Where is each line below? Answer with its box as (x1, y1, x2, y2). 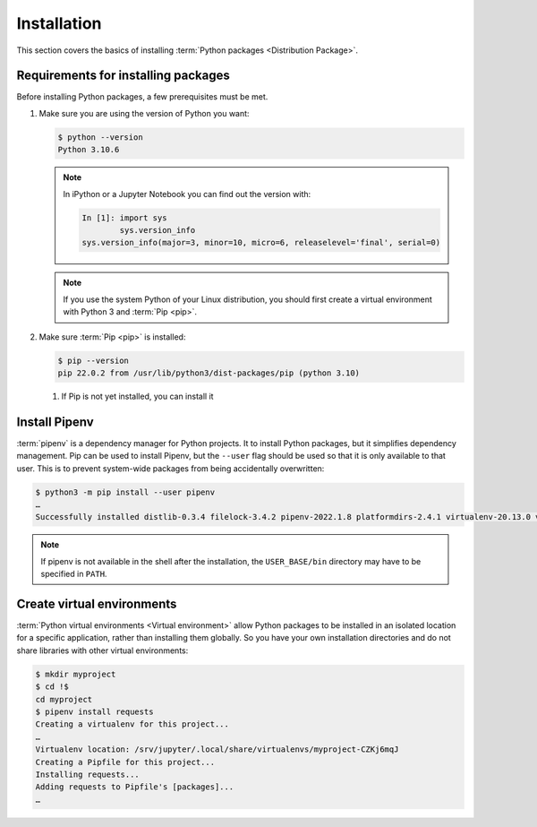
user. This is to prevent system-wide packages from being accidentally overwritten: (16, 462, 325, 474)
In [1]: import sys (81, 212, 167, 223)
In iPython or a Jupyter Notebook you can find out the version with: (63, 188, 311, 199)
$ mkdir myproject (35, 668, 116, 679)
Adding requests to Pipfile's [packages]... (35, 782, 234, 792)
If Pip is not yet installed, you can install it (61, 391, 214, 401)
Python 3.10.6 (57, 144, 120, 155)
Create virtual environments (16, 596, 177, 611)
